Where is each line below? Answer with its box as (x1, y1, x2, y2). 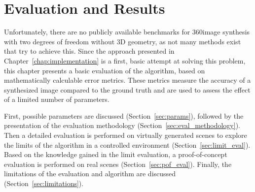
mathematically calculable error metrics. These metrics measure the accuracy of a (4, 75, 251, 85)
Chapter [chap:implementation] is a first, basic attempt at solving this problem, (4, 55, 246, 65)
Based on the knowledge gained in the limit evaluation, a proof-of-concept (4, 149, 227, 160)
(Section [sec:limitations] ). (4, 178, 84, 189)
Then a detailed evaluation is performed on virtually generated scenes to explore (4, 130, 247, 140)
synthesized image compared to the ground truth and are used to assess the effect (4, 84, 251, 95)
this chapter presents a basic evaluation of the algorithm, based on (4, 65, 205, 75)
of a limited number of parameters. (4, 94, 109, 104)
